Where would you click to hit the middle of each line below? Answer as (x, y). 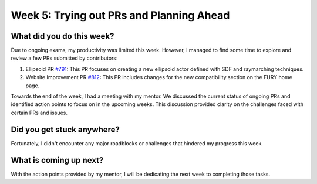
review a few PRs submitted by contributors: (64, 58)
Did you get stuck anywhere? (65, 129)
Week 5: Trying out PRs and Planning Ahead (120, 15)
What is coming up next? (57, 160)
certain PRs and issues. (39, 113)
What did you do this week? (63, 36)
